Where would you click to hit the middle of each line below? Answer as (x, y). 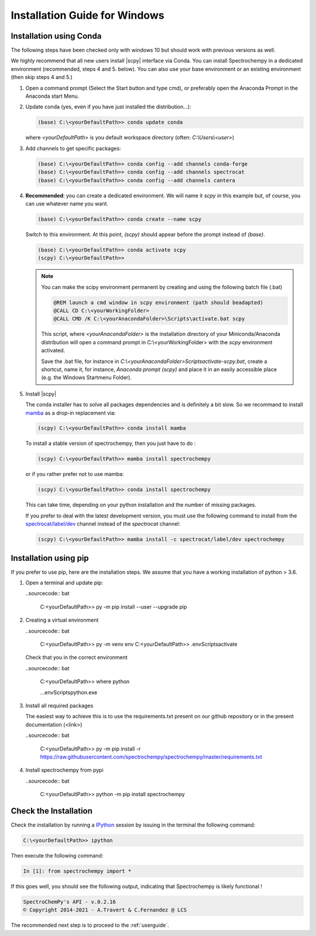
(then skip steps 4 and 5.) (42, 77)
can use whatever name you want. (67, 203)
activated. (53, 351)
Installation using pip (50, 558)
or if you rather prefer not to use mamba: (75, 474)
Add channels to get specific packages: (73, 148)
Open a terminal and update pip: (64, 583)
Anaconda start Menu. (52, 96)
